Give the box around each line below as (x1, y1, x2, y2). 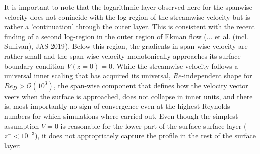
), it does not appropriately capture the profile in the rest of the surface (34, 130, 256, 141)
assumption (4, 120, 39, 131)
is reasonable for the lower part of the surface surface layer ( (60, 120, 247, 131)
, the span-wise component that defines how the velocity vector (53, 80, 248, 90)
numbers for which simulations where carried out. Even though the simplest (4, 110, 238, 121)
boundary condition (4, 60, 64, 71)
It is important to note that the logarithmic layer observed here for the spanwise (4, 2, 252, 12)
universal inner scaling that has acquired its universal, (4, 70, 171, 81)
